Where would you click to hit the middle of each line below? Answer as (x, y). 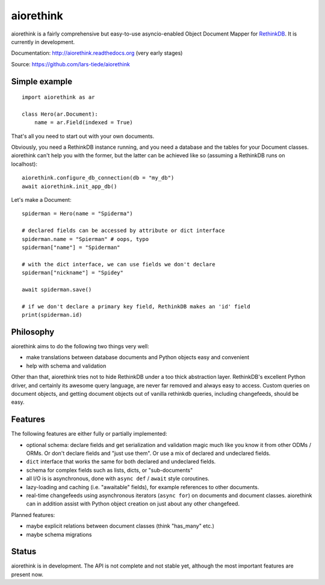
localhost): (24, 164)
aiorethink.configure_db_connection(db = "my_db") (98, 178)
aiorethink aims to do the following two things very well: (80, 346)
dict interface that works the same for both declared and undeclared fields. (121, 461)
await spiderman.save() (57, 289)
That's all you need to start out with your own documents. (83, 136)
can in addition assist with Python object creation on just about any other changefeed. (133, 504)
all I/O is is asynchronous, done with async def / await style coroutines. (118, 478)
